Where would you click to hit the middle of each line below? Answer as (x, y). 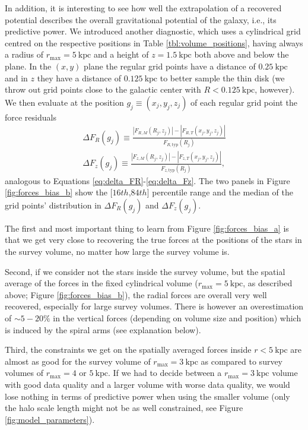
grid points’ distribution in (53, 205)
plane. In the (28, 66)
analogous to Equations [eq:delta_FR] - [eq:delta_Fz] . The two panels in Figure (147, 180)
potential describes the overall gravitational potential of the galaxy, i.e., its (141, 19)
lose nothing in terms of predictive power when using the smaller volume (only (147, 396)
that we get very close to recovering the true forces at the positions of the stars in (153, 240)
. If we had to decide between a (165, 373)
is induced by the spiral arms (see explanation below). (103, 329)
